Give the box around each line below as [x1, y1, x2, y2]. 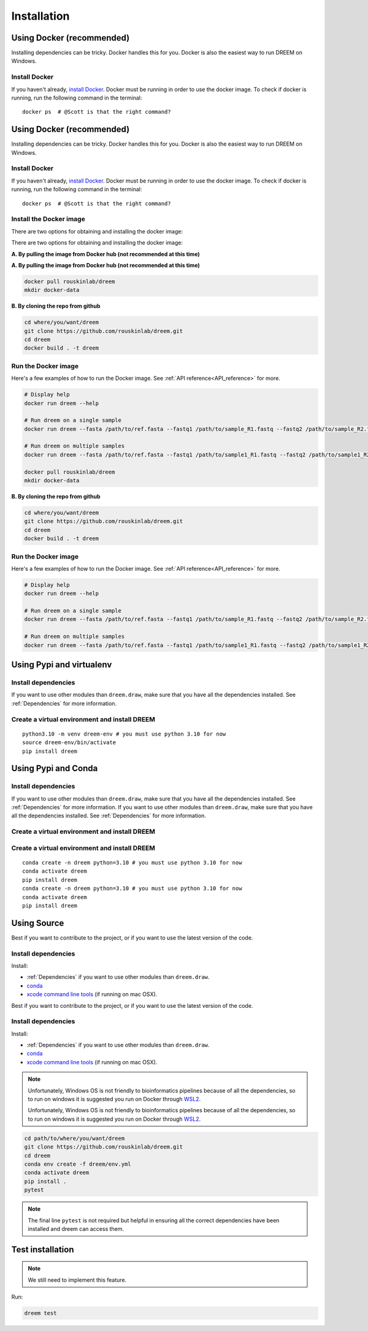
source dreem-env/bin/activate [22, 739, 117, 746]
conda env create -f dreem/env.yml [24, 1160, 131, 1168]
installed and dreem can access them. [28, 1225, 125, 1232]
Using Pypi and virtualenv [11, 659, 112, 670]
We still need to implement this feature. [28, 1276, 127, 1284]
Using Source [11, 917, 64, 928]
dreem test [24, 1309, 57, 1317]
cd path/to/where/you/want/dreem [24, 1134, 125, 1142]
